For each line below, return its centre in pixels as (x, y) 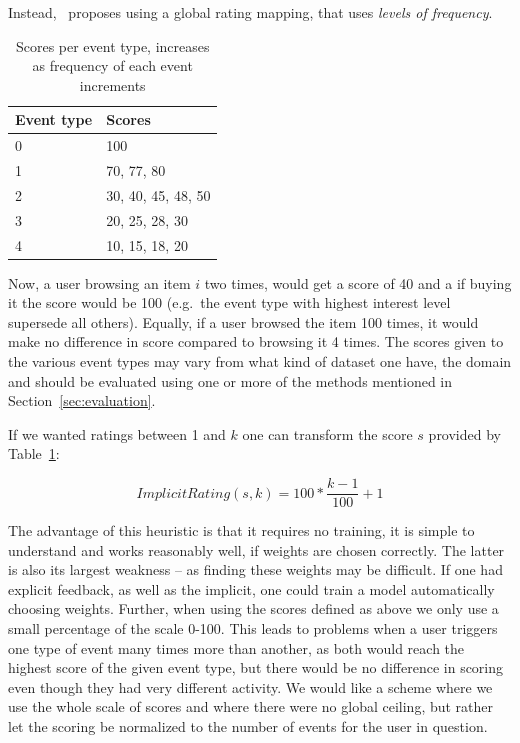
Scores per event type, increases (112, 45)
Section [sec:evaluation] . (82, 400)
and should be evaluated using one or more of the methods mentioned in (230, 380)
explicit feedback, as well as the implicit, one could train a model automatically (251, 588)
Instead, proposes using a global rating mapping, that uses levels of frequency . (250, 12)
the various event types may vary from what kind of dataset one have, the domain (260, 361)
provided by (464, 433)
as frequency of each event (112, 65)
